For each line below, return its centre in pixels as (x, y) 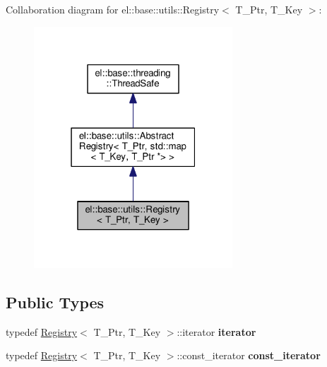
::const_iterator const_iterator (249, 355)
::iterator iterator (216, 331)
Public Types (55, 302)
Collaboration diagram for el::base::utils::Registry (113, 9)
